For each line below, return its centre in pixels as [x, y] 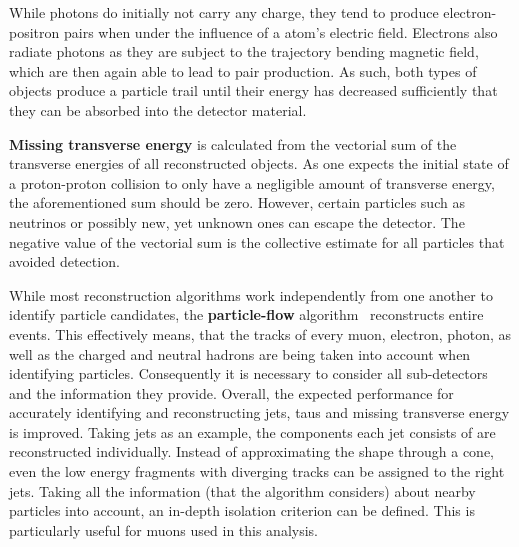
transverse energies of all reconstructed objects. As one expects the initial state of [259, 163]
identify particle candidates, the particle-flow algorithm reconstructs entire [246, 314]
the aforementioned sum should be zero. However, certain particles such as [237, 202]
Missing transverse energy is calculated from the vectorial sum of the [233, 143]
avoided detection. [64, 261]
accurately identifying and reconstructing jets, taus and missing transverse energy [259, 412]
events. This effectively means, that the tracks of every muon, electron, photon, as [260, 333]
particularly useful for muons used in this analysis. [164, 529]
